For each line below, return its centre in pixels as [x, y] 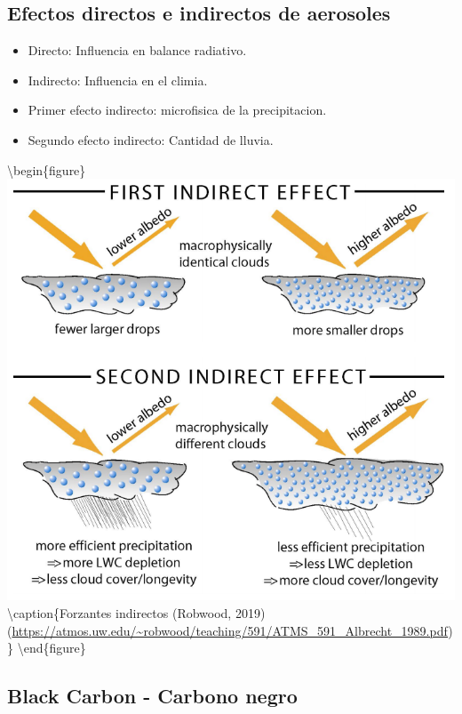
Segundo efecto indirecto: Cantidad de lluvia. [151, 139]
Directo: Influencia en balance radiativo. [137, 50]
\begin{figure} [47, 169]
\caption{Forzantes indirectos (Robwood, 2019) [136, 612]
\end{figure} [52, 648]
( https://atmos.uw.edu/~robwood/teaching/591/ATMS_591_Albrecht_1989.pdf [228, 630]
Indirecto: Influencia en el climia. [118, 80]
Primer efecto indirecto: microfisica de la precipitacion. [177, 110]
